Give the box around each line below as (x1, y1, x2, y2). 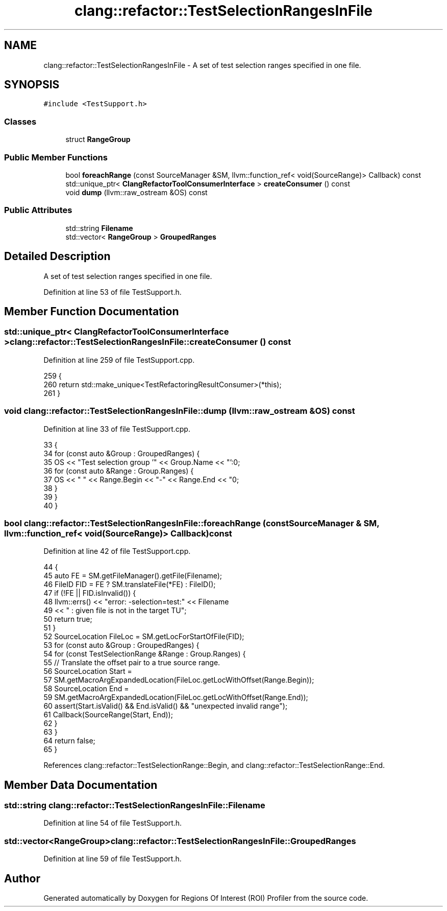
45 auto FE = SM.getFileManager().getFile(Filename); (43, 571, 222, 580)
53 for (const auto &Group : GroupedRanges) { (43, 641, 200, 650)
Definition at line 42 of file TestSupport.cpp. (43, 547, 191, 556)
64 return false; (43, 736, 95, 745)
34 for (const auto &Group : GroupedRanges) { (43, 449, 200, 458)
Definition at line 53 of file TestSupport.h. (43, 287, 182, 296)
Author (4, 872, 40, 885)
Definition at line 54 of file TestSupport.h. (43, 819, 182, 828)
